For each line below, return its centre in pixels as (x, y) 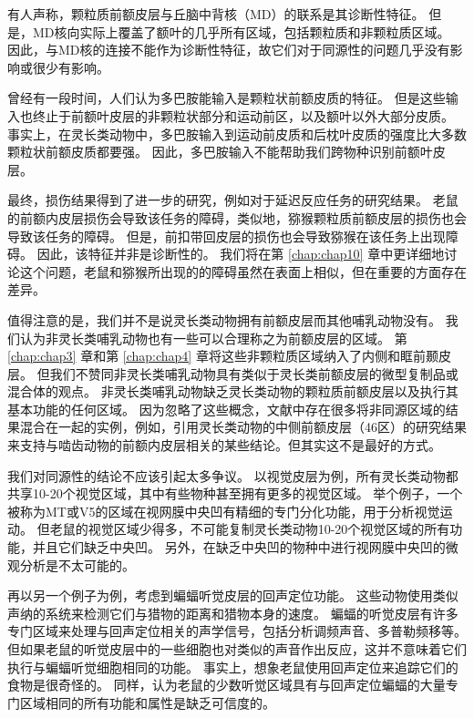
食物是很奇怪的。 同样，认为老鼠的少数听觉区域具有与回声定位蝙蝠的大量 (227, 685)
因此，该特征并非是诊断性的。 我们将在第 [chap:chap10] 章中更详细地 (241, 254)
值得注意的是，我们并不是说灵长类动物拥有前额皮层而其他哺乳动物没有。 (224, 319)
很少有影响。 (71, 67)
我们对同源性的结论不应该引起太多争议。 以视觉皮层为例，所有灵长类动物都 (233, 475)
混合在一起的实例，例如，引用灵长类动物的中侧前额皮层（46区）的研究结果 (243, 427)
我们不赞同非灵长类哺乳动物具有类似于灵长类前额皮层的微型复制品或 (254, 373)
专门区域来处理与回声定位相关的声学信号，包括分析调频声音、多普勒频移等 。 (237, 631)
